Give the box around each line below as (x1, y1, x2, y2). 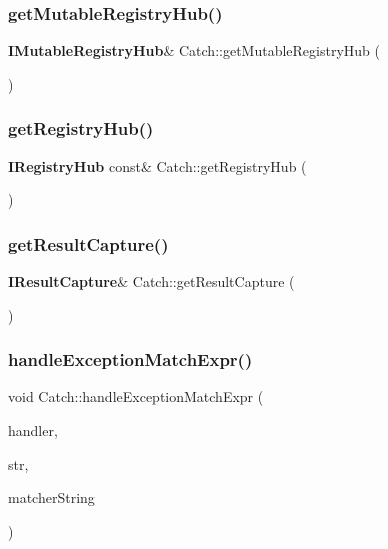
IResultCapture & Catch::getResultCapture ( (8, 271, 295, 292)
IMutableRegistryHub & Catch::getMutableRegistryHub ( (8, 40, 380, 61)
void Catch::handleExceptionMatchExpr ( (8, 386, 264, 407)
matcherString (8, 487, 95, 508)
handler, (8, 420, 58, 441)
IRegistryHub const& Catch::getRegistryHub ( (8, 155, 307, 176)
